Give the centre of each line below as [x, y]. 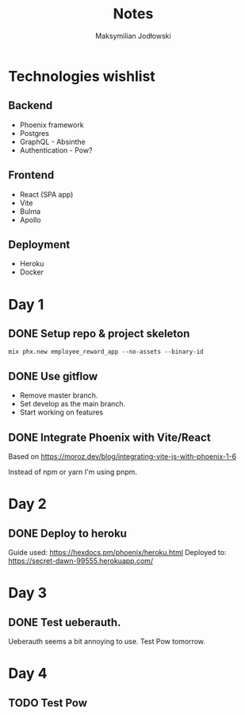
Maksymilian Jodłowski [133, 36]
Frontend [31, 175]
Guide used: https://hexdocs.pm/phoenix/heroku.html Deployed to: [117, 552]
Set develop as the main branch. [73, 404]
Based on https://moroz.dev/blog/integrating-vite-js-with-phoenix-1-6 [122, 457]
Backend [31, 105]
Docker [32, 272]
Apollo [30, 220]
